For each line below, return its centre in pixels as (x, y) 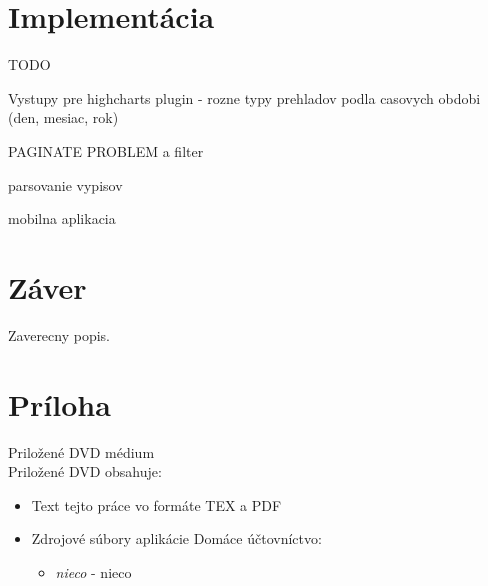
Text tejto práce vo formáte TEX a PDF (156, 504)
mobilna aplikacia (62, 218)
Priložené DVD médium (81, 451)
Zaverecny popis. (59, 334)
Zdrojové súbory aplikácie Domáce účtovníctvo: (176, 538)
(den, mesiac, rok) (63, 117)
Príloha (59, 403)
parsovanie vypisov (65, 184)
